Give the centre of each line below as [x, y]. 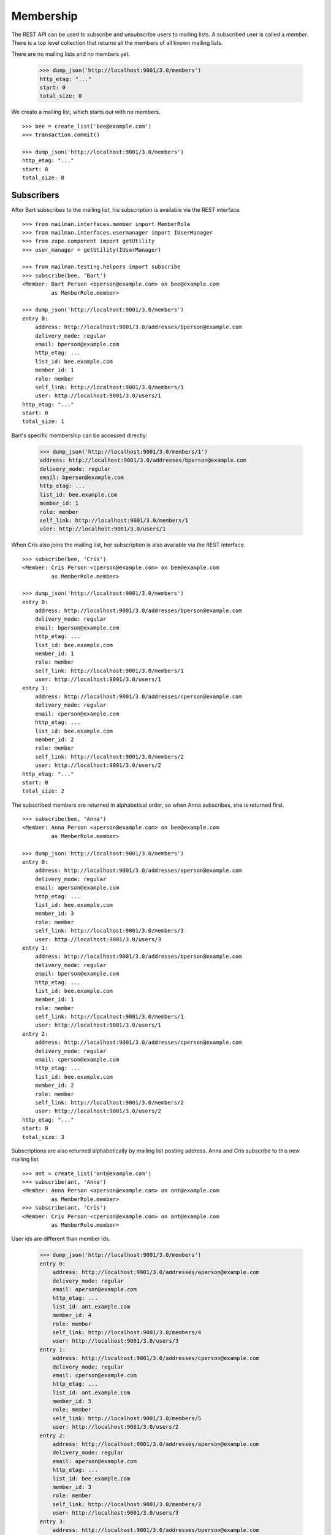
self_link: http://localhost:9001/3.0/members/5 [127, 1418]
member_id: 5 [72, 1401]
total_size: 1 [43, 422]
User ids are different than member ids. [61, 1239]
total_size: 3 [43, 1137]
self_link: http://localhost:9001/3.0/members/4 [127, 1332]
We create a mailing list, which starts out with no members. [86, 112]
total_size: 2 [43, 791]
